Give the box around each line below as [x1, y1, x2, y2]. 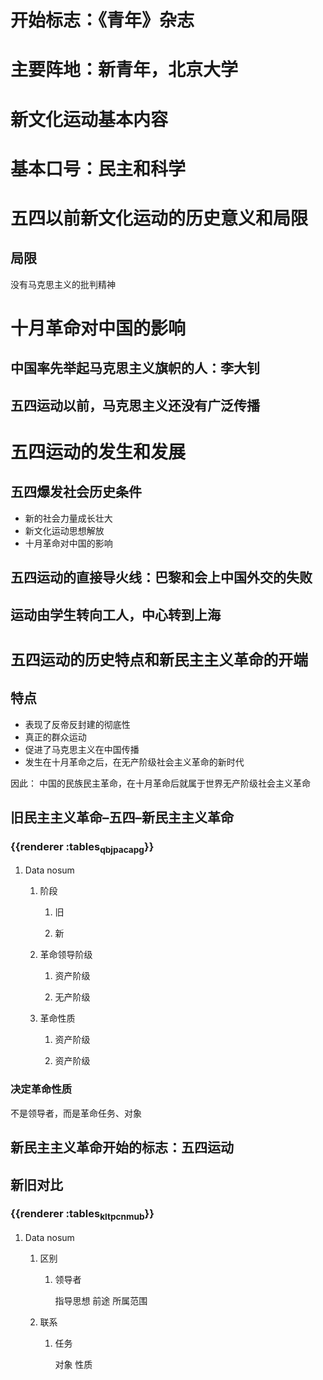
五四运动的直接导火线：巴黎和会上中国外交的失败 [10, 569, 313, 586]
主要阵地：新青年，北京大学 [10, 59, 239, 81]
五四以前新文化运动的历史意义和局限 [10, 207, 309, 230]
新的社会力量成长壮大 [24, 512, 113, 524]
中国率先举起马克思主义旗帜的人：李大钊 [10, 360, 260, 377]
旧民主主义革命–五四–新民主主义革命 [10, 809, 234, 826]
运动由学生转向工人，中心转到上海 [10, 606, 221, 623]
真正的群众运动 [24, 731, 87, 743]
